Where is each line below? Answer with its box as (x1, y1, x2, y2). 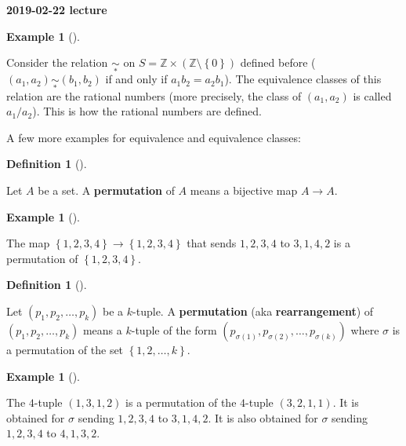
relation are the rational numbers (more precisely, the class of (6, 87, 302, 104)
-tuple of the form (131, 321, 217, 338)
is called (353, 87, 392, 104)
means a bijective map (190, 182, 298, 198)
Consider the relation (6, 54, 108, 71)
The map (6, 235, 50, 251)
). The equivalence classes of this (224, 71, 382, 87)
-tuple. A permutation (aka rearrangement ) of (132, 302, 374, 319)
